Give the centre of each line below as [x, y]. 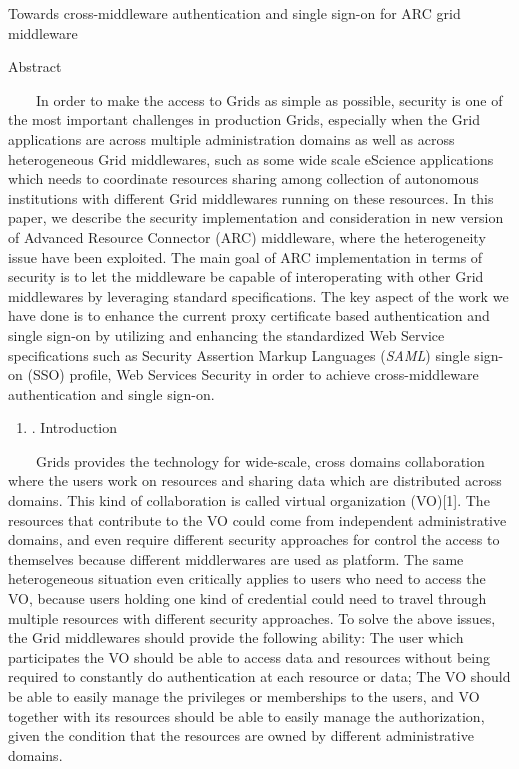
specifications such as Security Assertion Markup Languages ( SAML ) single [239, 354]
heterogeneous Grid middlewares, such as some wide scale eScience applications [251, 158]
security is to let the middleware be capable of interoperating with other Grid [246, 276]
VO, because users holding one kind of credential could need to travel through [247, 598]
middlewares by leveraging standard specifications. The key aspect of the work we [258, 295]
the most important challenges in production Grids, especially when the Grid [244, 119]
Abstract [35, 66]
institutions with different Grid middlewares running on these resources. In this [251, 197]
